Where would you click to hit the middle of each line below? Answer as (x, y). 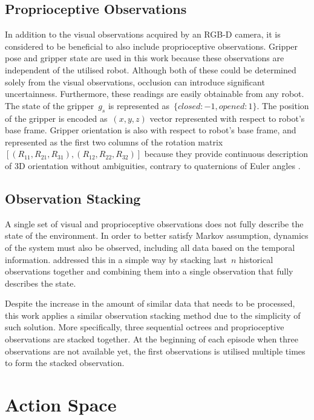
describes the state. (41, 283)
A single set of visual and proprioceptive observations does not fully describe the (154, 223)
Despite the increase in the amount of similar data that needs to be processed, (150, 303)
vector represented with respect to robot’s (227, 118)
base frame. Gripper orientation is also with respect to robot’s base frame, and (151, 130)
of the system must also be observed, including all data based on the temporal (150, 247)
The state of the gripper (50, 105)
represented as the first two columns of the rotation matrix (114, 142)
